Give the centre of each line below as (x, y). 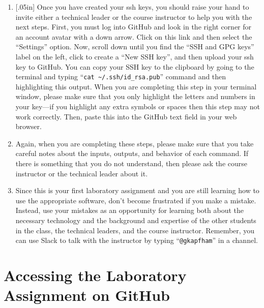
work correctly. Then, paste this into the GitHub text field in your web (126, 116)
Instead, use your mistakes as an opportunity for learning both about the (129, 210)
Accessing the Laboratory (95, 275)
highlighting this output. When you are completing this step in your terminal (136, 86)
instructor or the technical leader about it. (82, 173)
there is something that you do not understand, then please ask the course (131, 163)
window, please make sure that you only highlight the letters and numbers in (135, 96)
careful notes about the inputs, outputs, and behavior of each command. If (132, 153)
